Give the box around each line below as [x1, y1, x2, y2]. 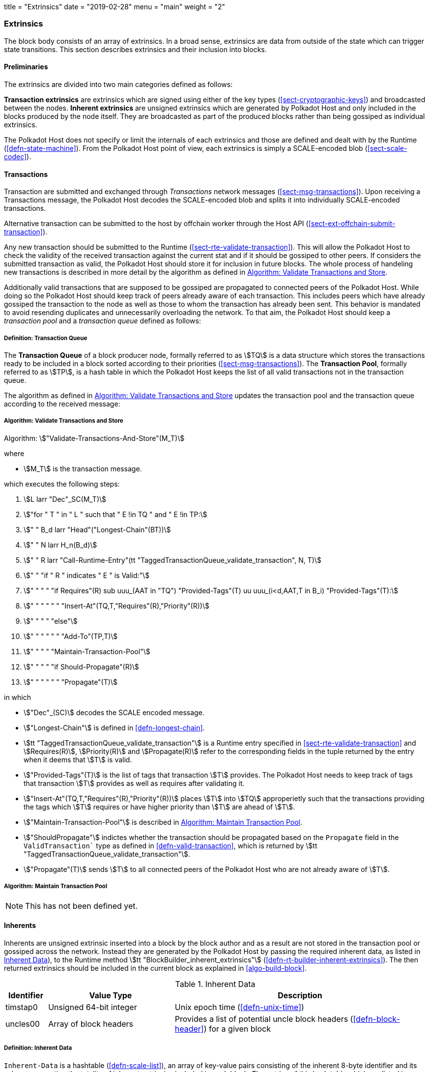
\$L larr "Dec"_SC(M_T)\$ [24, 494, 107, 503]
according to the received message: [4, 399, 120, 408]
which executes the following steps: [4, 479, 120, 488]
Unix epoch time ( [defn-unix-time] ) [174, 1002, 304, 1012]
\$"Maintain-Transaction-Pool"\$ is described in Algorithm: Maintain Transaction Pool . [24, 817, 303, 826]
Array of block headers [48, 1018, 133, 1029]
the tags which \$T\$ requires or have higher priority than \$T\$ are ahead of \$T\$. [24, 802, 295, 811]
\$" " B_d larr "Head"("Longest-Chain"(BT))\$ [24, 525, 171, 534]
